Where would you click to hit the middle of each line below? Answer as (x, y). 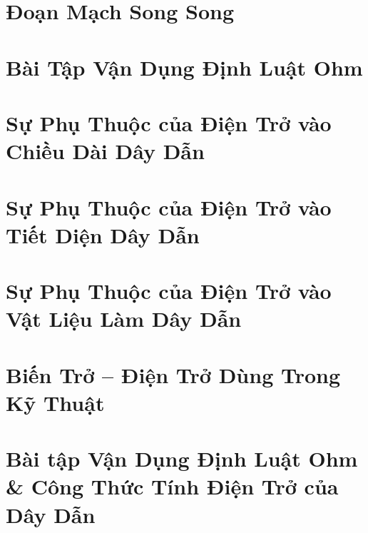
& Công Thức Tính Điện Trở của (172, 486)
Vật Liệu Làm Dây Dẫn (124, 319)
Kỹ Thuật (55, 402)
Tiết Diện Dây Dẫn (103, 234)
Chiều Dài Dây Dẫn (105, 151)
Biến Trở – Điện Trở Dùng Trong (173, 374)
